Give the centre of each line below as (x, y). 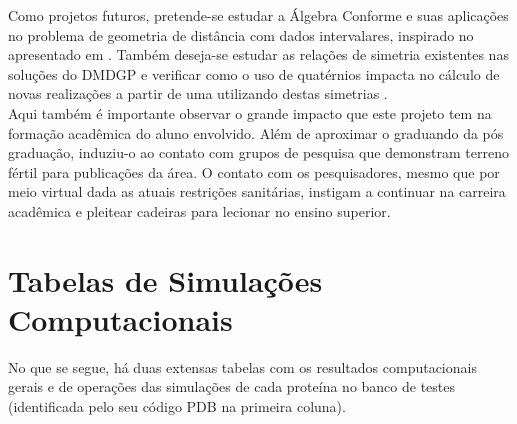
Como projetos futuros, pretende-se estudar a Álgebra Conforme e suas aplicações (258, 15)
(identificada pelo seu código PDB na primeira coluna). (177, 406)
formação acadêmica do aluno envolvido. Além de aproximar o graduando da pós (256, 132)
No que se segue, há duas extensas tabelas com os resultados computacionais (242, 366)
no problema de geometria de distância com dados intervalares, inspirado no (241, 34)
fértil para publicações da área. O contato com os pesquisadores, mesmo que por (254, 171)
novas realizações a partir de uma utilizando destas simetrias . (198, 93)
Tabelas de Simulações (165, 279)
